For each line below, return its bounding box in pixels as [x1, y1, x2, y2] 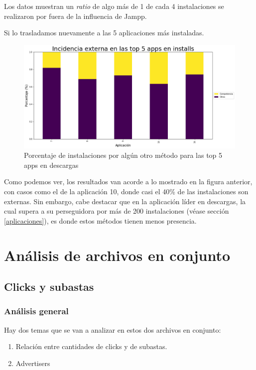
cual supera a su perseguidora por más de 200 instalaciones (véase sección [4, 206, 229, 216]
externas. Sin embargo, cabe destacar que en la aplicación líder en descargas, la [4, 196, 246, 206]
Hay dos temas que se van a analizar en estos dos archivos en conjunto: [4, 324, 221, 335]
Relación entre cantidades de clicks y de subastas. [15, 341, 167, 352]
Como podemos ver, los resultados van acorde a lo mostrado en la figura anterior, [4, 176, 253, 187]
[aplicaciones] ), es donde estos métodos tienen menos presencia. [4, 215, 197, 226]
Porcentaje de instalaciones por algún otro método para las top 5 [24, 150, 223, 160]
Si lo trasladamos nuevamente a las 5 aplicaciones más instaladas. [4, 27, 204, 38]
